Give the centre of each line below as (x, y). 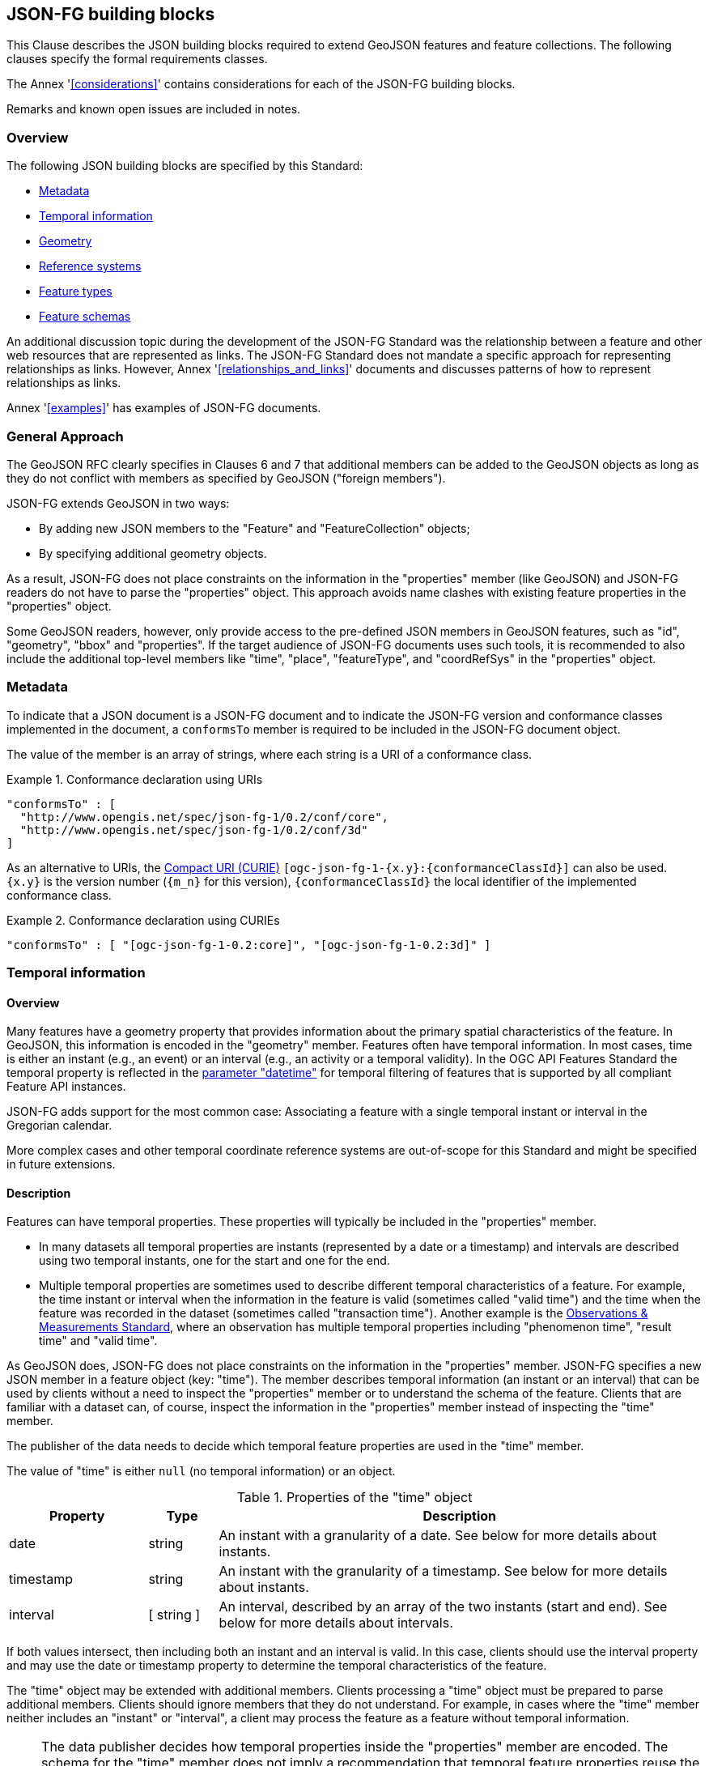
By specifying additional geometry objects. (153, 553)
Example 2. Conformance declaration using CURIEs (143, 920)
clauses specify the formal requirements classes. (137, 59)
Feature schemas (85, 317)
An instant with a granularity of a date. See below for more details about (438, 1536)
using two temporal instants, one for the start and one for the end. (214, 1261)
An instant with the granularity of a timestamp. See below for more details (443, 1571)
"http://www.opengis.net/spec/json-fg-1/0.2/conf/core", (204, 817)
